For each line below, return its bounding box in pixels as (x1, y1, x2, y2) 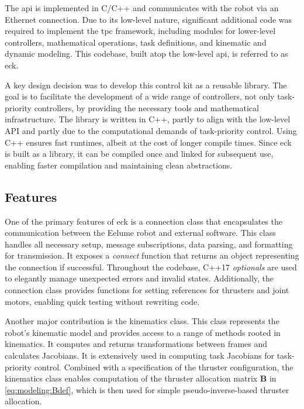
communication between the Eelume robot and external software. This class (5, 226, 276, 239)
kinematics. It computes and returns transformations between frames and (5, 338, 268, 350)
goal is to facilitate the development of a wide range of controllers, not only (5, 90, 275, 102)
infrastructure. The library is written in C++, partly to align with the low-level (5, 113, 291, 125)
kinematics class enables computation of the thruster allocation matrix (5, 372, 258, 384)
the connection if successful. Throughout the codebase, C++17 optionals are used (5, 260, 297, 273)
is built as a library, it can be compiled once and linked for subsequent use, (5, 147, 274, 160)
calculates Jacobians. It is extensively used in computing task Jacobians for (5, 349, 275, 362)
